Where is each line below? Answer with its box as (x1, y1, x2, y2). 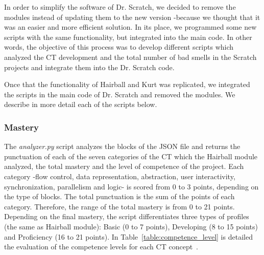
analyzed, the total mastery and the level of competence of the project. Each (4, 161, 244, 172)
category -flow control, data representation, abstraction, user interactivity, (4, 171, 235, 181)
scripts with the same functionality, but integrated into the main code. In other (4, 31, 252, 42)
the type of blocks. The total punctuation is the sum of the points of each (4, 191, 235, 202)
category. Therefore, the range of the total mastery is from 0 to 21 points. (4, 201, 235, 211)
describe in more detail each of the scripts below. (4, 99, 157, 110)
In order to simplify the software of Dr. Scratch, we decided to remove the (4, 2, 236, 12)
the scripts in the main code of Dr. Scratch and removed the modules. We (4, 89, 235, 99)
